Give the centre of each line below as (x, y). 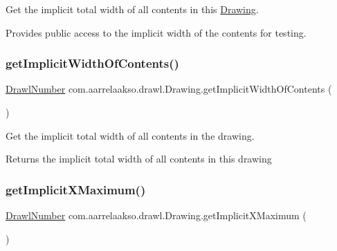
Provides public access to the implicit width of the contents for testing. (156, 32)
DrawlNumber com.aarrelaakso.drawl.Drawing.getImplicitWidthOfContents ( (169, 89)
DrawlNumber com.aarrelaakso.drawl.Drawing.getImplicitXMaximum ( (156, 215)
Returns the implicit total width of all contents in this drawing (139, 159)
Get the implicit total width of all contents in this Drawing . (132, 9)
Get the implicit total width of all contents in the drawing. (130, 135)
